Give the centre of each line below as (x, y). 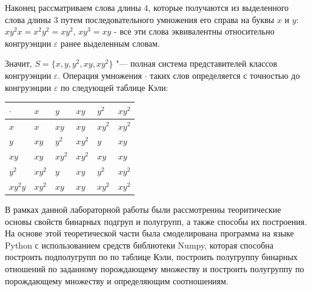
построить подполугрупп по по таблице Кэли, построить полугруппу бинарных (151, 257)
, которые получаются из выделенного (219, 7)
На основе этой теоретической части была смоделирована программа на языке (149, 233)
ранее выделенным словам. (110, 43)
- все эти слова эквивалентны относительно (194, 31)
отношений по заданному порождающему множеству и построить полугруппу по (155, 268)
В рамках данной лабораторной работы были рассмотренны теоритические (143, 209)
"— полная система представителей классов (197, 63)
